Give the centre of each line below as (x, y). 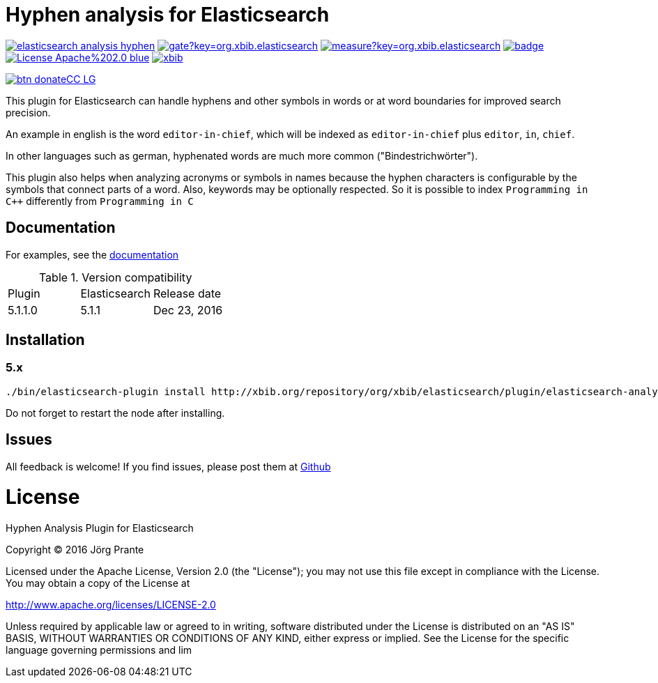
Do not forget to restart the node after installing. (115, 413)
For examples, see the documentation (92, 254)
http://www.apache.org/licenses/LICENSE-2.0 (111, 605)
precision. (28, 112)
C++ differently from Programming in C (100, 201)
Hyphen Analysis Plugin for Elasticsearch (100, 528)
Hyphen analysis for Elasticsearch (168, 15)
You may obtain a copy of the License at (98, 583)
